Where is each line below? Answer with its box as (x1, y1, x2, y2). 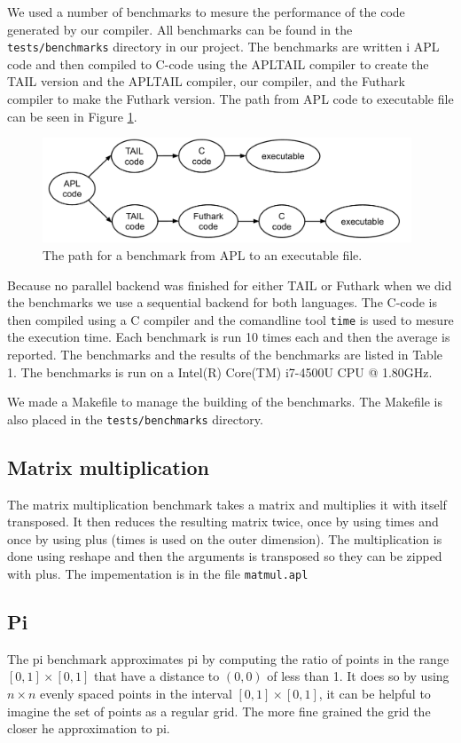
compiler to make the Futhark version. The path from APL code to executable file (7, 90, 454, 108)
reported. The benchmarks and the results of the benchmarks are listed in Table (7, 344, 443, 363)
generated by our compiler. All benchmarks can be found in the (7, 20, 353, 38)
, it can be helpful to (318, 684, 431, 703)
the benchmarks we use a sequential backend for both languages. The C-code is (7, 293, 437, 312)
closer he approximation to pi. (7, 719, 170, 738)
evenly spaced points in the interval (40, 684, 232, 703)
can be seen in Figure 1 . (7, 107, 137, 125)
